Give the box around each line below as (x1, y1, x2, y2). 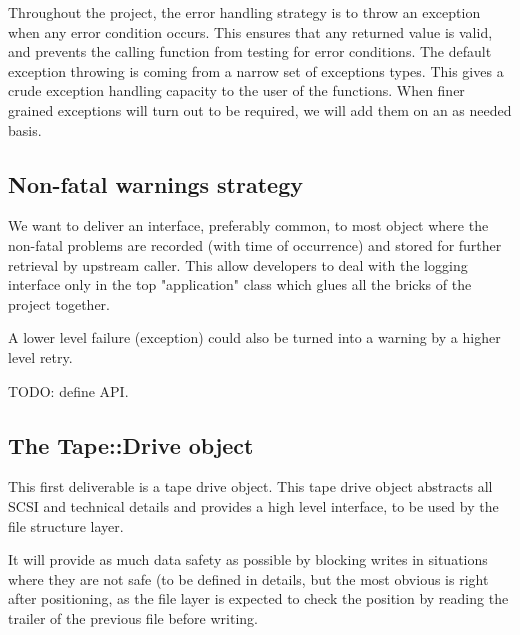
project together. (8, 293, 110, 314)
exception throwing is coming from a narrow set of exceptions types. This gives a (8, 60, 504, 81)
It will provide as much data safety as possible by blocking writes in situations (8, 549, 488, 570)
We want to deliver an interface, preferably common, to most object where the (8, 215, 489, 236)
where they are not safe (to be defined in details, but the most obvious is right (8, 568, 489, 589)
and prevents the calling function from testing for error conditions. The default (8, 41, 492, 62)
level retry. (8, 346, 73, 367)
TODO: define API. (8, 380, 129, 401)
